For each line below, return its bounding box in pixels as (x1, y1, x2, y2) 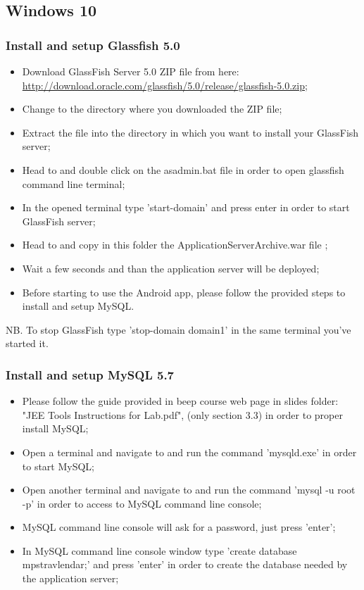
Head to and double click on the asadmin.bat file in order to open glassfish (22, 162, 344, 177)
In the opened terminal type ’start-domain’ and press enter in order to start (22, 200, 350, 215)
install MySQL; (22, 421, 89, 436)
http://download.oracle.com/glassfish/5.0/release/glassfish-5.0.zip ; (22, 77, 308, 92)
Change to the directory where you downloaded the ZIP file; (22, 101, 282, 116)
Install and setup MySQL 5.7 (6, 365, 175, 383)
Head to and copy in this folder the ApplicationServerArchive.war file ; (22, 237, 328, 252)
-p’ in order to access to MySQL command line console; (22, 496, 262, 510)
